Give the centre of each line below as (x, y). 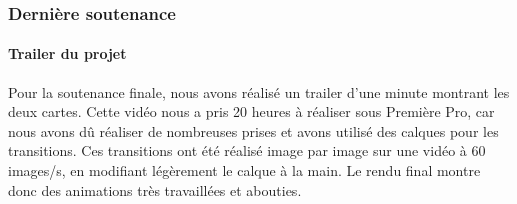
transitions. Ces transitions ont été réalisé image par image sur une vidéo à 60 (247, 150)
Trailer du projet (67, 53)
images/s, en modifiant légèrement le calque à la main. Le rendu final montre (244, 170)
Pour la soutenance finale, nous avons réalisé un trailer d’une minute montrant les (259, 91)
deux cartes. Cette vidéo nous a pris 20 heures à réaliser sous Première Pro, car (251, 111)
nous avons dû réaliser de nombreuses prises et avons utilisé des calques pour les (253, 130)
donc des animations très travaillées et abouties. (155, 189)
